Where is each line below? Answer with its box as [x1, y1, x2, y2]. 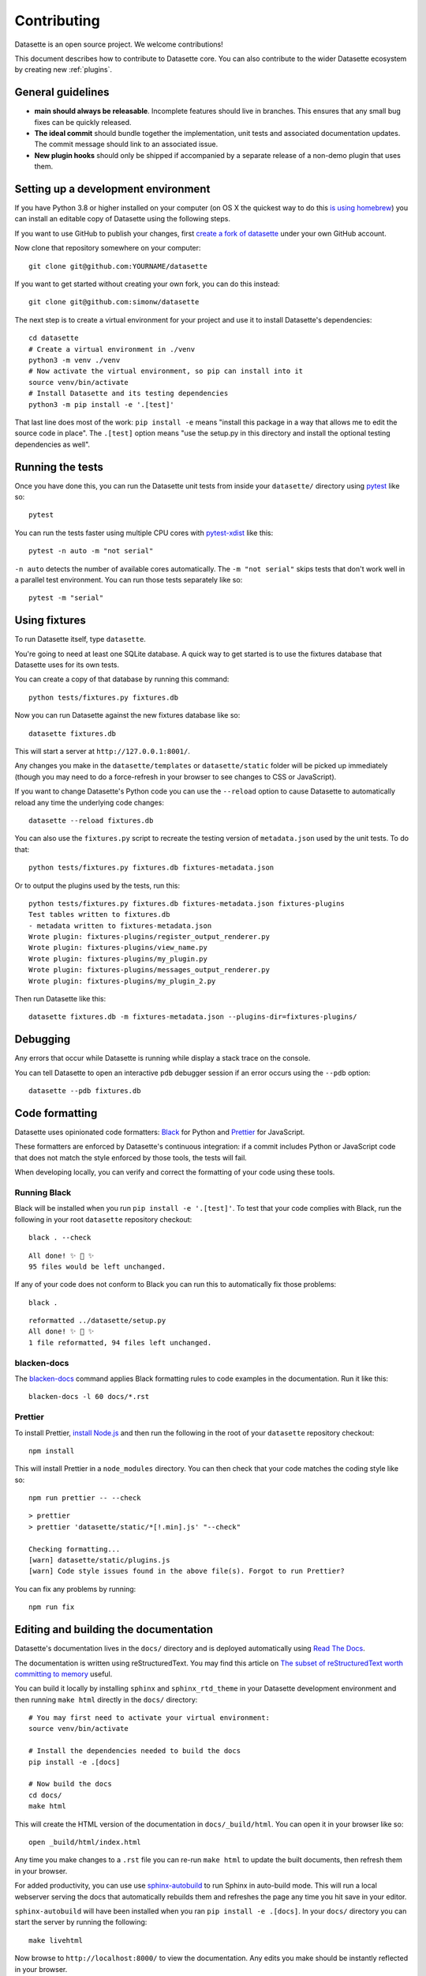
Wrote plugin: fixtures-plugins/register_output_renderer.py [28, 933, 270, 941]
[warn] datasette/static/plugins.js [28, 1556, 170, 1565]
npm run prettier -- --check [28, 1494, 141, 1503]
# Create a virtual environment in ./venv [28, 345, 196, 353]
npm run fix [28, 1603, 75, 1612]
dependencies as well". [14, 439, 91, 449]
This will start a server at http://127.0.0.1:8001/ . [14, 747, 191, 756]
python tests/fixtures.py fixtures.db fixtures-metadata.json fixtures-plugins [28, 899, 345, 908]
